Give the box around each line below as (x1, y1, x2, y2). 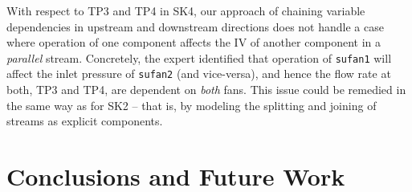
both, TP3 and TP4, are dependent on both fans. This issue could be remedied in (6, 81, 406, 98)
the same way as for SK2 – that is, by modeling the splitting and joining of (6, 96, 377, 113)
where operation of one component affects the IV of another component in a (6, 34, 381, 51)
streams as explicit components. (6, 112, 163, 129)
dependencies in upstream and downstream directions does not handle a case (6, 18, 384, 35)
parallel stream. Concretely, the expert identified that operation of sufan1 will (6, 49, 392, 66)
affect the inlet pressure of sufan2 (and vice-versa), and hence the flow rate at (6, 65, 391, 82)
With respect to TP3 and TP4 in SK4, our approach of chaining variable (6, 2, 365, 18)
